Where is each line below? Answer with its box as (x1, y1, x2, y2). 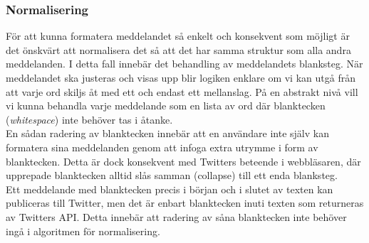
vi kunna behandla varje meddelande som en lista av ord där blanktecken (6, 98, 326, 113)
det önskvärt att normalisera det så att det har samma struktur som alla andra (6, 42, 351, 57)
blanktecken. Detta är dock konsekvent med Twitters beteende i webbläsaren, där (6, 153, 361, 168)
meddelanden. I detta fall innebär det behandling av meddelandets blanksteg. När (6, 56, 363, 71)
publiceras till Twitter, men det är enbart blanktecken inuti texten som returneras (6, 195, 364, 210)
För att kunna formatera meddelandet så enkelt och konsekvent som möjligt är (6, 28, 350, 43)
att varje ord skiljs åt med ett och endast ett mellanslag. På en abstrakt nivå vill (6, 84, 358, 99)
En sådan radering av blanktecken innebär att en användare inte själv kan (6, 126, 329, 141)
